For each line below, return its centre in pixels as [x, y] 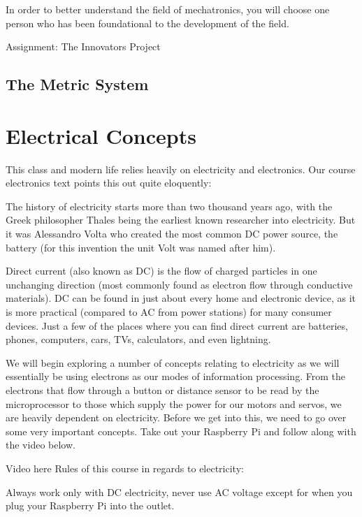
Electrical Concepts [101, 135]
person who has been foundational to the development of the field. [147, 23]
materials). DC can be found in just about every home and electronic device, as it [181, 298]
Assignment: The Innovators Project [83, 46]
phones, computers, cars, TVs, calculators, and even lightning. [138, 339]
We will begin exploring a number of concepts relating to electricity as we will [173, 362]
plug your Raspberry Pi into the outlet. [90, 505]
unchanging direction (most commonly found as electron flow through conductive [179, 284]
